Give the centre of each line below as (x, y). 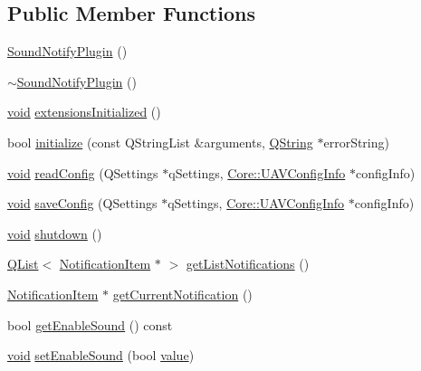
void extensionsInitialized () (84, 112)
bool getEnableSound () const (90, 324)
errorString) (356, 142)
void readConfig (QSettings (83, 172)
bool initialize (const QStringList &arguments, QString (160, 142)
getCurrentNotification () (182, 294)
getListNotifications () (248, 264)
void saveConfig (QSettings (82, 203)
